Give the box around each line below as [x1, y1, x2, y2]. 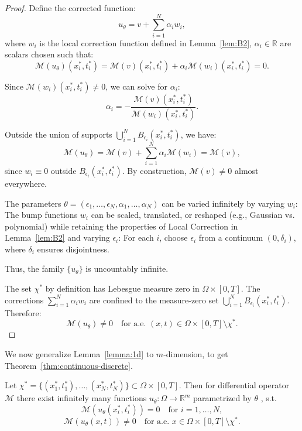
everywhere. [5, 177, 47, 189]
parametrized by [193, 392, 252, 404]
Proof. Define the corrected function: [5, 2, 136, 13]
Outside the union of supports [5, 128, 112, 140]
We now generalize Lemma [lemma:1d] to [5, 347, 154, 360]
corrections [5, 293, 44, 306]
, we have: [180, 128, 217, 140]
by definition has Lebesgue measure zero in [45, 282, 200, 295]
